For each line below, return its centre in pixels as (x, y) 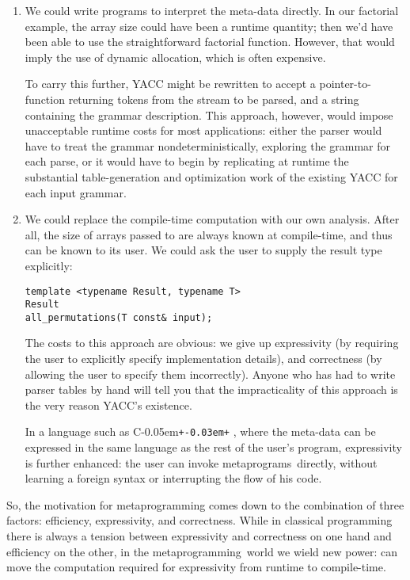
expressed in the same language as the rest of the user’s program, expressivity (213, 447)
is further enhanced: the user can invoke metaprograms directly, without (201, 462)
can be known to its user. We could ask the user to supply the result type (203, 250)
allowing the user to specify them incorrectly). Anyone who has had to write (210, 374)
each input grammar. (76, 192)
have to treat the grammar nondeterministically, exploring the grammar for (208, 145)
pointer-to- (345, 84)
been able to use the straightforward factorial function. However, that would (210, 42)
